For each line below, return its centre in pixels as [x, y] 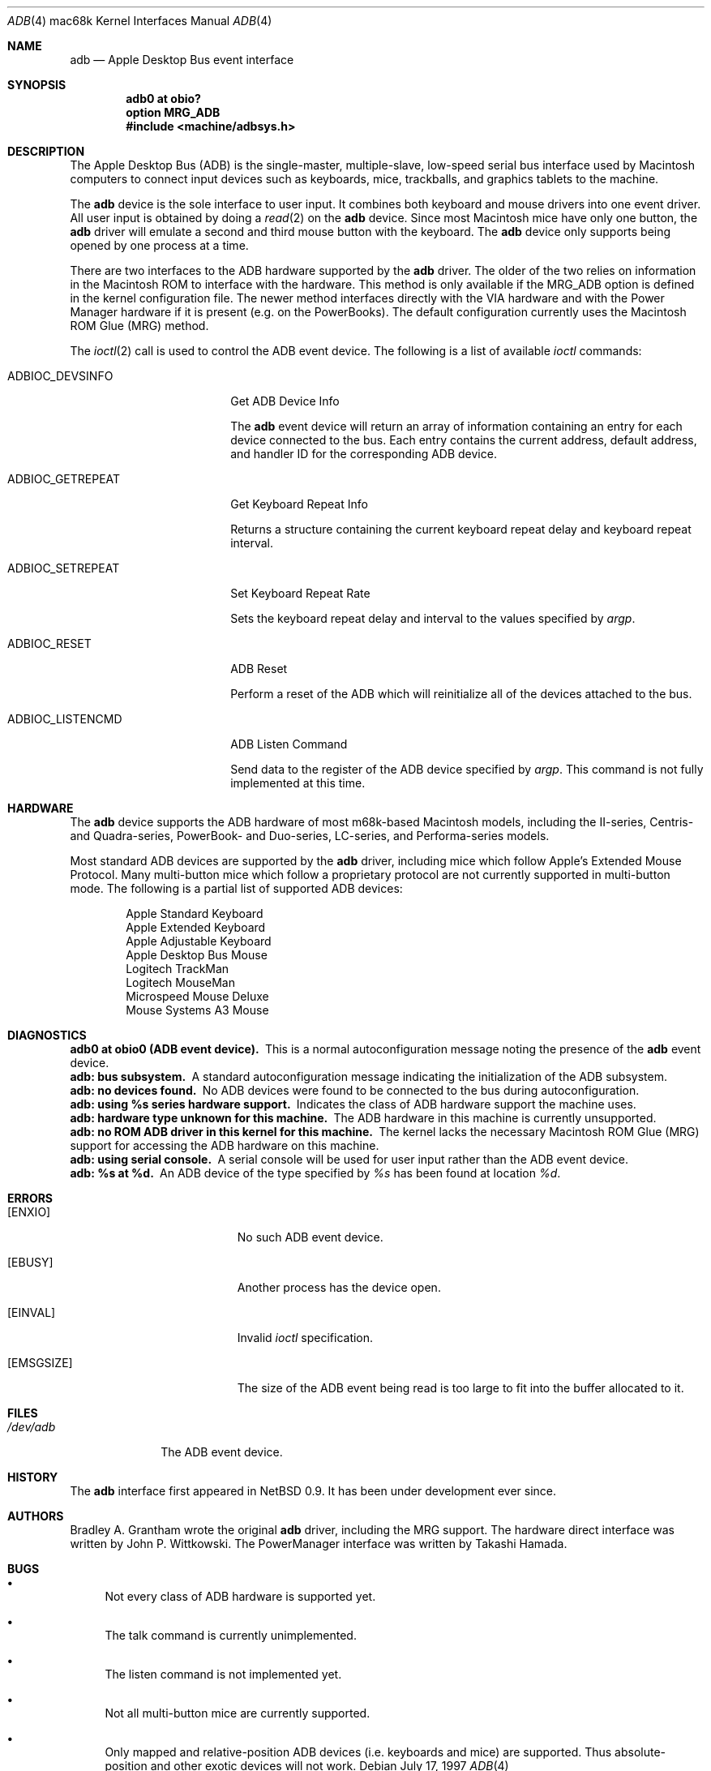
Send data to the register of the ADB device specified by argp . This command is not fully [467, 769]
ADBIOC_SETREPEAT [64, 568]
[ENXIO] [29, 1212]
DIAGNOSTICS [47, 1035]
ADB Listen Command [289, 744]
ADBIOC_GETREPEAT [64, 479]
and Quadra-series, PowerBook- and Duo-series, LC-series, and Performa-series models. [310, 836]
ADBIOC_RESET [49, 643]
